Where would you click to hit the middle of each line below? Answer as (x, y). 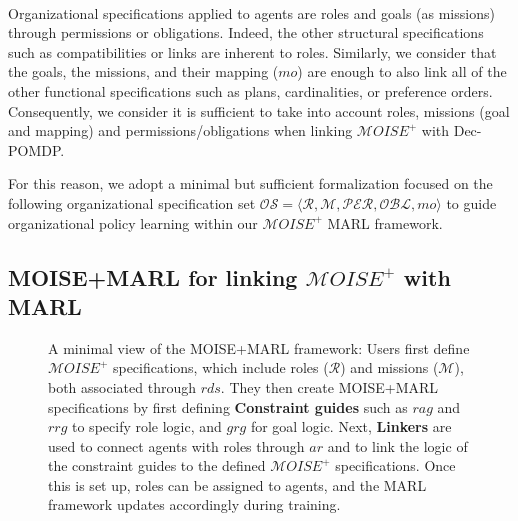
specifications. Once (395, 465)
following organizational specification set (132, 202)
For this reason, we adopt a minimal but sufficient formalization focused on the (250, 183)
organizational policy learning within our (133, 222)
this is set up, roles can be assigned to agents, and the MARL (237, 484)
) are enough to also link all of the (402, 71)
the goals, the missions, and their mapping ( (143, 71)
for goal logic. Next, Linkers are (351, 426)
